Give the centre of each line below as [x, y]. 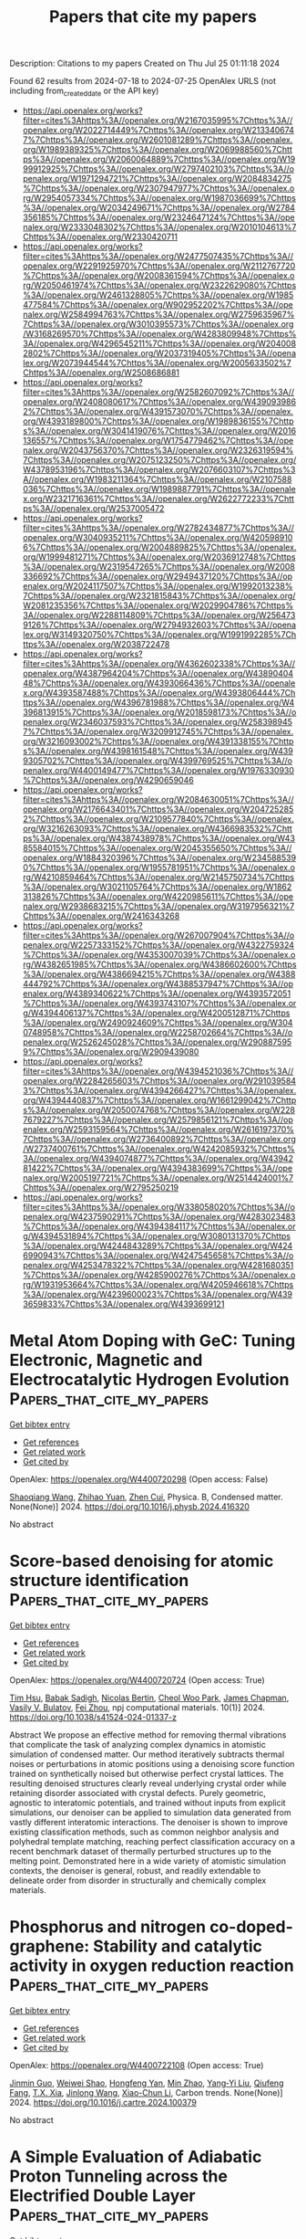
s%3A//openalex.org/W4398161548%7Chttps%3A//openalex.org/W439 [158, 751]
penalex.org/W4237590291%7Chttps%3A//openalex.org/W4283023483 [159, 1216]
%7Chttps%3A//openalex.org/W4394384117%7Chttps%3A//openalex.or [159, 1226]
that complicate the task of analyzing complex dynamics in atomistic [138, 1744]
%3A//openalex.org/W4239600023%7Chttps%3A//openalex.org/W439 [158, 1294]
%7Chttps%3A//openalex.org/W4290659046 [108, 780]
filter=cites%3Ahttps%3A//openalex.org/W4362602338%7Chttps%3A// [159, 663]
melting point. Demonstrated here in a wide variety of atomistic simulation [148, 1861]
